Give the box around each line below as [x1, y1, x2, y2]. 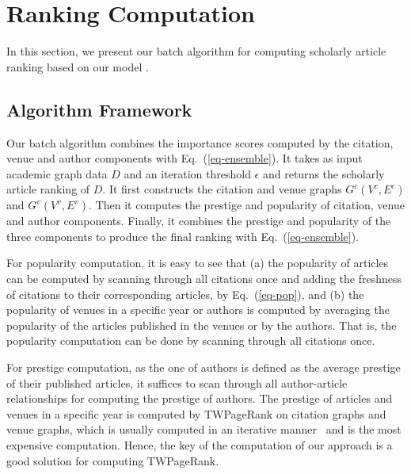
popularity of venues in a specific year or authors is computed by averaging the [6, 301, 390, 318]
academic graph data [6, 165, 108, 182]
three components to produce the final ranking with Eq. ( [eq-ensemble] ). [6, 227, 359, 244]
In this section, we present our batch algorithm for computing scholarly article [6, 43, 386, 59]
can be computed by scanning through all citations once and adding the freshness [6, 270, 402, 287]
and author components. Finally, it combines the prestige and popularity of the [6, 212, 391, 229]
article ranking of [6, 181, 90, 197]
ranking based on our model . [6, 58, 149, 75]
